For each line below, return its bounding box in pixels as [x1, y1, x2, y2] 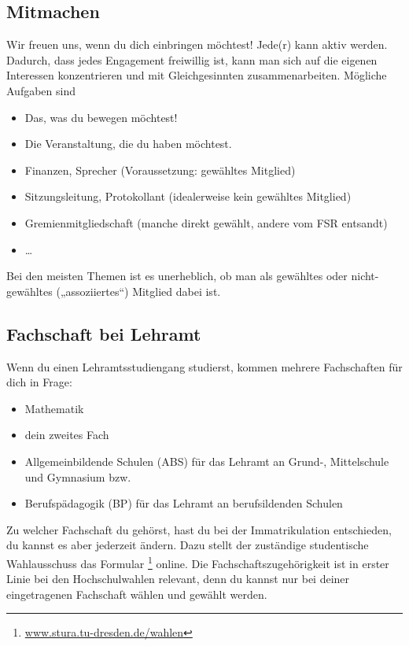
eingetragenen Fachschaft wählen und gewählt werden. [6, 585, 267, 602]
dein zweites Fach [24, 426, 109, 443]
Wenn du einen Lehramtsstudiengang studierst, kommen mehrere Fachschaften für [6, 358, 403, 375]
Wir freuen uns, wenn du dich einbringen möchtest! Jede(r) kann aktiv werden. [6, 36, 388, 53]
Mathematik [24, 400, 84, 416]
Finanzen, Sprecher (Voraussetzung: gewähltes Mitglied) [24, 161, 296, 178]
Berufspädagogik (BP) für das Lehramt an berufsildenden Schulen [24, 495, 343, 511]
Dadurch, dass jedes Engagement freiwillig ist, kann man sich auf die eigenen [6, 51, 378, 68]
